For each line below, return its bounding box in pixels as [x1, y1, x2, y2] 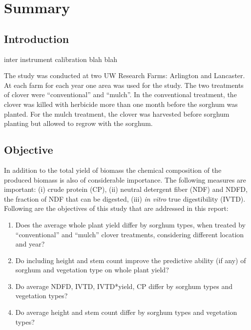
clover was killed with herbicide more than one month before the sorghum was [4, 99, 238, 109]
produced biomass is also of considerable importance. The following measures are [4, 174, 246, 185]
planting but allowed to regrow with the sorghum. [4, 118, 153, 128]
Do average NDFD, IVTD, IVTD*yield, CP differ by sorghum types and [15, 281, 232, 291]
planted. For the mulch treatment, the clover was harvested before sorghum [4, 108, 230, 119]
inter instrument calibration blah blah [4, 54, 118, 64]
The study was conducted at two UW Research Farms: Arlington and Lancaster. [4, 70, 245, 81]
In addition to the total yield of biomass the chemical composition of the [4, 165, 222, 175]
